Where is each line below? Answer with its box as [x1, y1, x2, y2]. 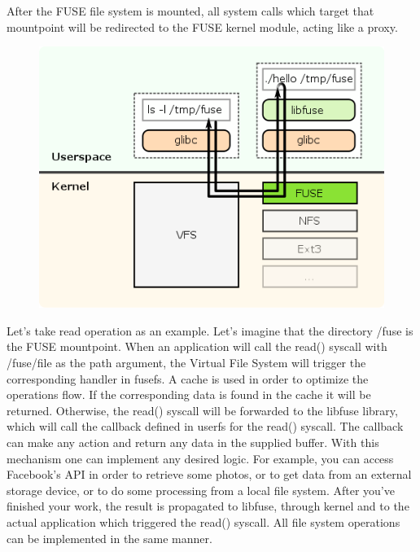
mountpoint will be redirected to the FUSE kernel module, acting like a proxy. [7, 18, 398, 35]
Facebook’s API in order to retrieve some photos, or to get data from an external [7, 466, 412, 483]
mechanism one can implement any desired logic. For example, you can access [7, 449, 394, 467]
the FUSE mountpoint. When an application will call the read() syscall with [7, 338, 387, 355]
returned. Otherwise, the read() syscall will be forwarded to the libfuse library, [7, 401, 398, 418]
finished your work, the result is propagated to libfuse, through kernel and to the [7, 497, 409, 515]
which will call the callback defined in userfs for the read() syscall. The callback [7, 418, 404, 435]
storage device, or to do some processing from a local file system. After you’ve [7, 481, 395, 498]
